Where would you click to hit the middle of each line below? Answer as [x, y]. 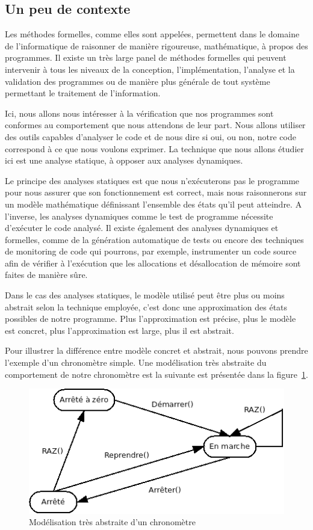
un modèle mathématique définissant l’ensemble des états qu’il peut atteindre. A [153, 204]
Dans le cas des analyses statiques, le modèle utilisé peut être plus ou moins [145, 295]
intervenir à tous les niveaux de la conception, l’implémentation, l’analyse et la [150, 69]
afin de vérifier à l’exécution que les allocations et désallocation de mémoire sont [153, 263]
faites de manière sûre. [46, 275]
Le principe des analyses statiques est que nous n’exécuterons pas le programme [152, 180]
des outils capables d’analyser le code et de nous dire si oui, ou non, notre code [150, 136]
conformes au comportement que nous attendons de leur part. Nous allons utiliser [155, 125]
